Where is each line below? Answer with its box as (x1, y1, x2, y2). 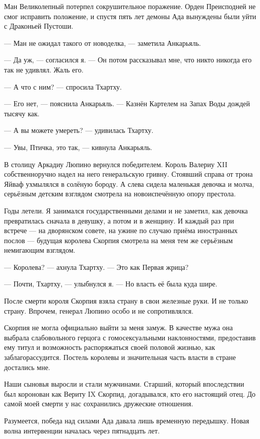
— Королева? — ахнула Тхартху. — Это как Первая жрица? (4, 261, 188, 272)
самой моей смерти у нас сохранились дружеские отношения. (4, 398, 193, 409)
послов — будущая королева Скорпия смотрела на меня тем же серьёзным (4, 235, 233, 245)
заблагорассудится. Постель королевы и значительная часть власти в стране (4, 352, 236, 362)
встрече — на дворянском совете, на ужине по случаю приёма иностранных (4, 225, 238, 236)
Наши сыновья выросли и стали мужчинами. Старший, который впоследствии (4, 379, 244, 389)
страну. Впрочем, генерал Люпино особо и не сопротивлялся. (4, 305, 193, 316)
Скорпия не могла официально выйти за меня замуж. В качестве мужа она (4, 322, 233, 333)
